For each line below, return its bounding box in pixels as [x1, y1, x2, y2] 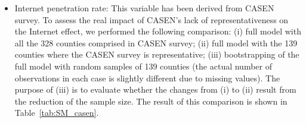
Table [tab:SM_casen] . [14, 106, 99, 119]
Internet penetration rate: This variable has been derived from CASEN [14, 2, 274, 14]
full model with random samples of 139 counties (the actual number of [14, 59, 272, 72]
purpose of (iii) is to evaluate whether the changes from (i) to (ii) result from [14, 83, 296, 96]
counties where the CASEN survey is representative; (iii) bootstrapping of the [14, 48, 299, 61]
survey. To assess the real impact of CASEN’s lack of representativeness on [14, 13, 289, 26]
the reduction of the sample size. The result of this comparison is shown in [14, 94, 288, 107]
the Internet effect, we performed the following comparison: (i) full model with [14, 25, 301, 37]
